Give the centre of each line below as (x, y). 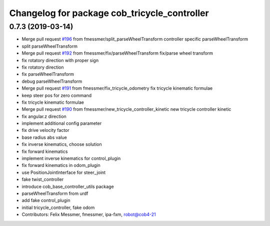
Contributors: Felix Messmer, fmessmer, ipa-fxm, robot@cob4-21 (89, 214)
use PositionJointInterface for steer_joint (64, 172)
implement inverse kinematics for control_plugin (71, 158)
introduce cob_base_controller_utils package (68, 186)
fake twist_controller (43, 179)
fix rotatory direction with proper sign (60, 60)
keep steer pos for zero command (57, 95)
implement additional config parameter (62, 123)
